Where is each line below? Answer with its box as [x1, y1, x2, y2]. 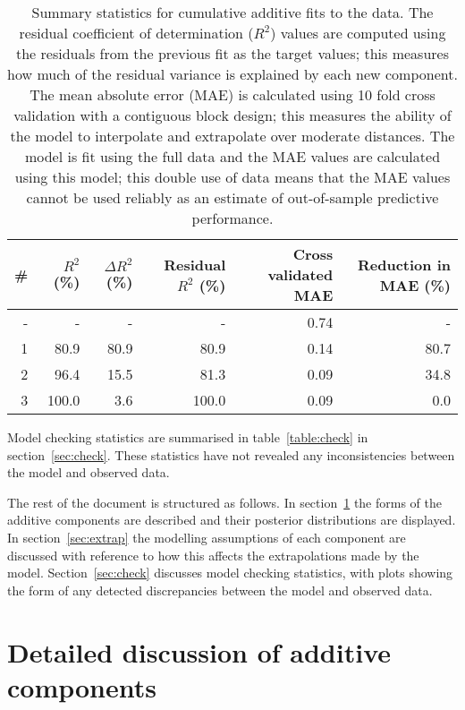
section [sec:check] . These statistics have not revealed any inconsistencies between [7, 445, 455, 464]
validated [267, 264, 334, 285]
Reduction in [357, 253, 451, 275]
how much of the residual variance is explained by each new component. [7, 64, 458, 84]
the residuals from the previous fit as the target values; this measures [15, 43, 449, 64]
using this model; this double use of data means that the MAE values [14, 167, 451, 187]
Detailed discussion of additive [7, 633, 391, 670]
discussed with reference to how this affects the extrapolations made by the [7, 545, 419, 564]
